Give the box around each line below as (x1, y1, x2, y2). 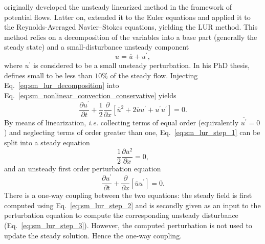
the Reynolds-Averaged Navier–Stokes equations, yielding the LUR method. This (4, 21, 258, 32)
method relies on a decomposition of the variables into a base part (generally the (4, 31, 257, 42)
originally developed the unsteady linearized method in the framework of (4, 2, 232, 12)
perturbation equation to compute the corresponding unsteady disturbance (4, 210, 238, 220)
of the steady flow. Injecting (110, 70, 198, 80)
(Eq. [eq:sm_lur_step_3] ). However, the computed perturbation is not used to (4, 219, 252, 230)
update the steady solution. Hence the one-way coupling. (4, 230, 182, 240)
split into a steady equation (4, 137, 90, 148)
